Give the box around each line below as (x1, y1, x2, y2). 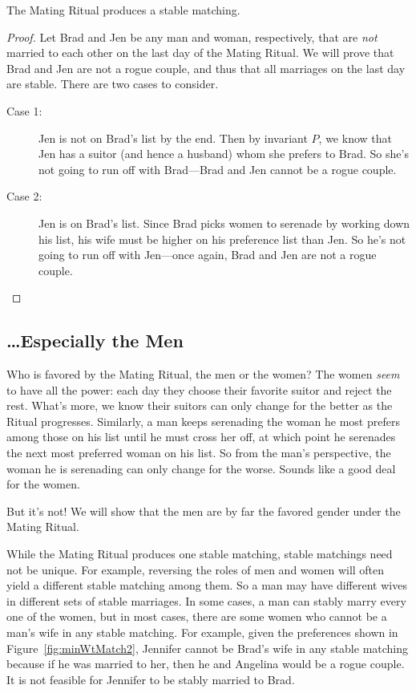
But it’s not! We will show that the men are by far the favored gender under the (6, 502, 401, 519)
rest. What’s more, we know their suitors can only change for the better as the (6, 397, 393, 414)
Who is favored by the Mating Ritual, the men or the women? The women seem (6, 366, 400, 383)
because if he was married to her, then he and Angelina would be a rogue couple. (6, 655, 405, 672)
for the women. (6, 476, 80, 492)
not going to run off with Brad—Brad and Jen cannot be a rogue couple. (38, 160, 397, 177)
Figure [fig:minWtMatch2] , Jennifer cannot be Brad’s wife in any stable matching (6, 639, 409, 656)
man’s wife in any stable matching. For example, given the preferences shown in (6, 624, 398, 641)
